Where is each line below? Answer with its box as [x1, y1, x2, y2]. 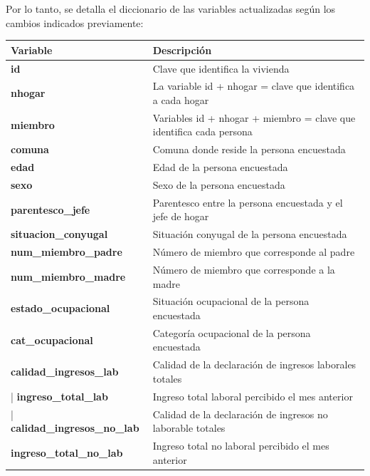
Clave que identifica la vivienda [152, 61, 290, 76]
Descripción [152, 42, 212, 57]
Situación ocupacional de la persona [152, 294, 310, 309]
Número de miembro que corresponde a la [152, 262, 335, 276]
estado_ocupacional [11, 301, 110, 316]
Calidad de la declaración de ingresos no [152, 406, 328, 421]
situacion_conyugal [11, 227, 108, 242]
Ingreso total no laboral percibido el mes [152, 438, 329, 452]
